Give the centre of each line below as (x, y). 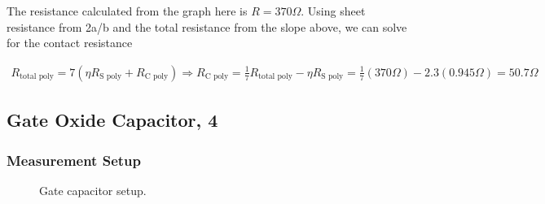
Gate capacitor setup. (93, 190)
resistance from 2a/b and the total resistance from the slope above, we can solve (207, 26)
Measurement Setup (74, 160)
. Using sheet (333, 11)
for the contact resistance (70, 43)
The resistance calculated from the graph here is (127, 11)
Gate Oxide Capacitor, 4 (112, 120)
